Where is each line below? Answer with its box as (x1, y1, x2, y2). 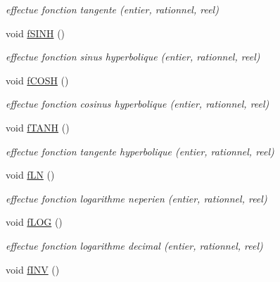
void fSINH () (6, 25, 65, 40)
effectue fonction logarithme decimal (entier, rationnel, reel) (6, 238, 263, 252)
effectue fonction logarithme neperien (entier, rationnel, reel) (6, 191, 267, 205)
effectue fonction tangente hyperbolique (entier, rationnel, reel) (6, 143, 274, 158)
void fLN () (6, 167, 55, 182)
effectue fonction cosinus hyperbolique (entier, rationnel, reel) (6, 96, 269, 111)
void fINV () (6, 262, 60, 276)
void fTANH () (6, 120, 70, 134)
